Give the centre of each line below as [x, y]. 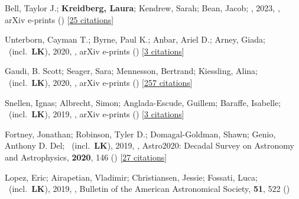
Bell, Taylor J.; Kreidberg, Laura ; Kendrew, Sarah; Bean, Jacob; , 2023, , [142, 8]
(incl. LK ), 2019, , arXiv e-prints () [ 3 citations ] [96, 114]
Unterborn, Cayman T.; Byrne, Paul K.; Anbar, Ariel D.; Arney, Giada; [135, 39]
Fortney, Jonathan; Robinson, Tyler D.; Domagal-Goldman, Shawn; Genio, [140, 134]
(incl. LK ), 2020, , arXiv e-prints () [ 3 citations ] [96, 51]
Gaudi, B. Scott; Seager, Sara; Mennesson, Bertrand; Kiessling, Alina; [131, 71]
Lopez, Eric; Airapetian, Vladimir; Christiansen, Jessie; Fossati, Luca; [131, 177]
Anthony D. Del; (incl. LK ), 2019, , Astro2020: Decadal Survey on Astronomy [149, 145]
